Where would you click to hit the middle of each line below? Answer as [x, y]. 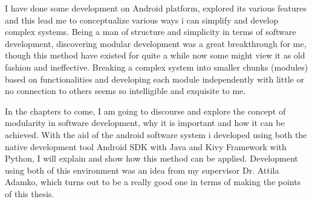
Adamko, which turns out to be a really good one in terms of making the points [153, 182]
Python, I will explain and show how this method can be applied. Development [151, 158]
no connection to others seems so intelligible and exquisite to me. [125, 91]
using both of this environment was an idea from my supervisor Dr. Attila [142, 170]
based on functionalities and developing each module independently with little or [154, 79]
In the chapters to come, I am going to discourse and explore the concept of [145, 111]
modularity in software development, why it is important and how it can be [145, 123]
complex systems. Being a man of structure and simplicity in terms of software [151, 32]
